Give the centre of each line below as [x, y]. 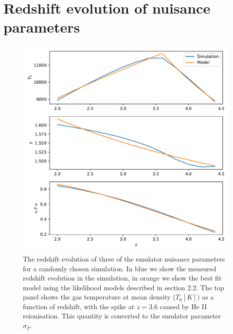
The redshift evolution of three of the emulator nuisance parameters [124, 258]
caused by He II [183, 306]
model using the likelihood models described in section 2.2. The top [124, 287]
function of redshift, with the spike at [79, 306]
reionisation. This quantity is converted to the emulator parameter [122, 316]
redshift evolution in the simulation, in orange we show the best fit [122, 278]
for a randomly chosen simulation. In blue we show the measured [120, 268]
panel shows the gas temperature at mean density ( [99, 297]
